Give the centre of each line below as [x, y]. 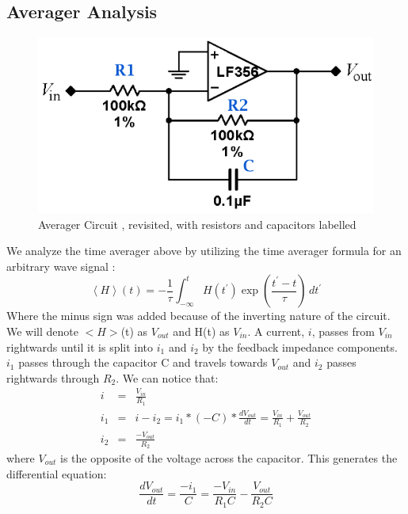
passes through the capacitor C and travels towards [143, 362]
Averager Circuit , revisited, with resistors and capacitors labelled [197, 224]
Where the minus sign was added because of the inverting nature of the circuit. [198, 316]
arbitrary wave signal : [61, 266]
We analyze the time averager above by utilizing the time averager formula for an [204, 251]
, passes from [343, 331]
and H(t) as [201, 331]
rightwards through [53, 377]
